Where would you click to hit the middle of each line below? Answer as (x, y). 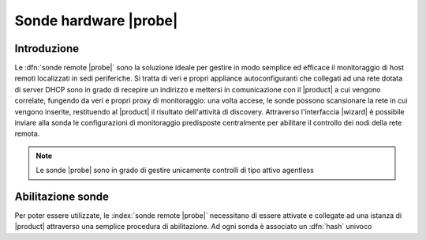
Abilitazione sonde (62, 197)
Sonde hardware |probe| (96, 21)
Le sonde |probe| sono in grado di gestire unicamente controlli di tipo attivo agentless (175, 171)
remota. (27, 133)
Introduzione (47, 49)
